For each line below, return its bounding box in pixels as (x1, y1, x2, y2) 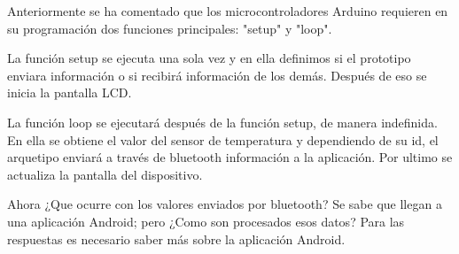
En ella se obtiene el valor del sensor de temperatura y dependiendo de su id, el (7, 130, 439, 149)
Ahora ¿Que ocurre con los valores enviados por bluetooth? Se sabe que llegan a (7, 195, 442, 213)
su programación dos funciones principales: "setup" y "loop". (7, 19, 332, 37)
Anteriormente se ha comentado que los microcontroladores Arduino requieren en (7, 2, 448, 19)
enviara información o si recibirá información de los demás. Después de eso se (7, 65, 427, 84)
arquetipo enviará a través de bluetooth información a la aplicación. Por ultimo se (7, 148, 453, 166)
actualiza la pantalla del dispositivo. (7, 165, 203, 183)
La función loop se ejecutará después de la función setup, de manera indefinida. (7, 112, 438, 131)
